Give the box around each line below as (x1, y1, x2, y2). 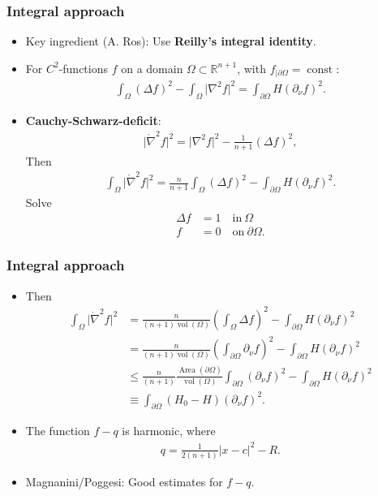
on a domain (121, 59, 183, 76)
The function (25, 422, 90, 439)
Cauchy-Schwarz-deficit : (25, 111, 161, 128)
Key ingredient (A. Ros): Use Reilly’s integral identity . (25, 32, 316, 50)
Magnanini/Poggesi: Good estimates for (25, 472, 223, 490)
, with (237, 59, 266, 76)
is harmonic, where (122, 422, 216, 439)
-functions (58, 59, 109, 76)
